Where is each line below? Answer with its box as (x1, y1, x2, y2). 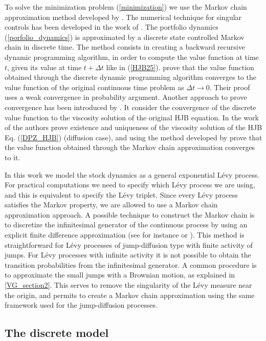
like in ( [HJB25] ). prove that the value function (106, 61, 254, 72)
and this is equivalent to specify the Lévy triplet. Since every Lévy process (5, 189, 238, 200)
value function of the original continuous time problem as (5, 81, 184, 92)
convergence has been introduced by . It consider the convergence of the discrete (5, 101, 256, 112)
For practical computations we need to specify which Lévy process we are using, (5, 179, 255, 190)
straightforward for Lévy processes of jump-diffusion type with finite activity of (5, 239, 253, 250)
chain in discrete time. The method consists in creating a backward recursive (5, 41, 245, 52)
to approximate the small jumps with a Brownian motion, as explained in (5, 269, 235, 280)
